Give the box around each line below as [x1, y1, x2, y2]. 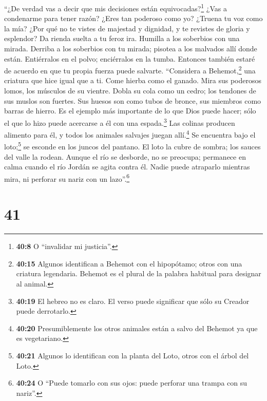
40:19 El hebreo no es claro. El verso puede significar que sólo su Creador [16, 295, 250, 306]
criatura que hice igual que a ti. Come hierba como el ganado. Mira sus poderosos [4, 75, 261, 86]
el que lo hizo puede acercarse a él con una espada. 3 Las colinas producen [4, 116, 235, 128]
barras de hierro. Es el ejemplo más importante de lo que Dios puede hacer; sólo [4, 105, 256, 116]
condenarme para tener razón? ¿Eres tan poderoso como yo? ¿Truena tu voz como [4, 13, 263, 24]
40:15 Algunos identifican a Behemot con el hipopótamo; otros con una [16, 258, 242, 269]
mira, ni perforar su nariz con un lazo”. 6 [4, 171, 130, 184]
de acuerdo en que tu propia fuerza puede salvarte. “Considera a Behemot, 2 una [4, 64, 256, 75]
